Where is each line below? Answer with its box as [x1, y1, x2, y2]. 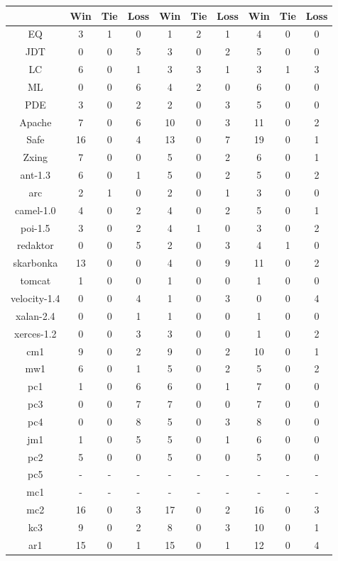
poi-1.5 [20, 220, 50, 235]
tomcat [20, 273, 51, 288]
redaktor [16, 238, 54, 252]
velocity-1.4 [11, 291, 60, 305]
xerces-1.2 [14, 326, 57, 340]
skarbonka [13, 255, 58, 270]
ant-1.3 [20, 167, 50, 182]
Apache [19, 114, 52, 129]
